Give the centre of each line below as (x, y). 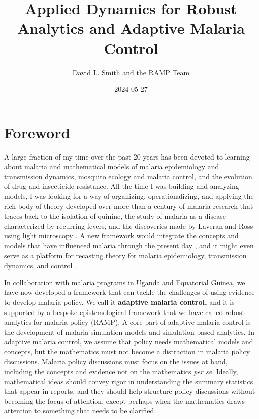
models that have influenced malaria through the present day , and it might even (129, 245)
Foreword (37, 132)
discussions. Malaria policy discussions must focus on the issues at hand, (116, 361)
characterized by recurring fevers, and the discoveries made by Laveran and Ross (129, 225)
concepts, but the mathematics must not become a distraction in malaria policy (127, 351)
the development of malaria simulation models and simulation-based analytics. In (129, 331)
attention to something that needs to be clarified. (80, 411)
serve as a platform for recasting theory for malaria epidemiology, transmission (125, 255)
